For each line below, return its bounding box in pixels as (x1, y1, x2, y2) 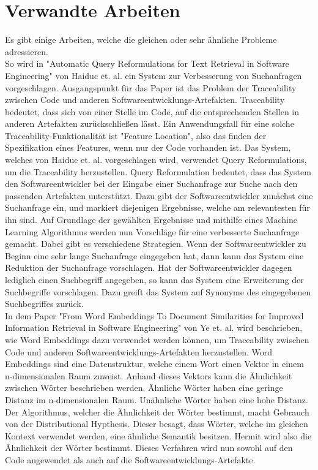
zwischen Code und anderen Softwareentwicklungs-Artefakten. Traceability (5, 93, 285, 106)
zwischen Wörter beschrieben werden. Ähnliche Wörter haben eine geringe (5, 381, 283, 394)
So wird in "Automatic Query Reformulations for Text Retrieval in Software (5, 57, 289, 70)
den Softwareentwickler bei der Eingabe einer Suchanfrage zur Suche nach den (5, 177, 298, 190)
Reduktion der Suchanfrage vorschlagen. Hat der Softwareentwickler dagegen (5, 261, 292, 274)
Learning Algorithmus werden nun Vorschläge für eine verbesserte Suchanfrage (5, 225, 300, 238)
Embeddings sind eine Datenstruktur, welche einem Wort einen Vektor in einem (5, 357, 304, 370)
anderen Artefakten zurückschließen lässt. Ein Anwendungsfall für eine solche (5, 117, 294, 130)
